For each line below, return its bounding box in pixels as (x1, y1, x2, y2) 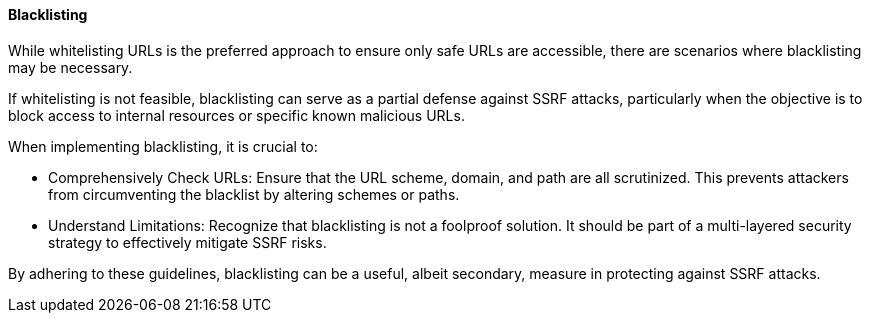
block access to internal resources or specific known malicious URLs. (8, 106, 465, 124)
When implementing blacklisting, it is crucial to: (8, 137, 318, 155)
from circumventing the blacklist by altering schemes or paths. (48, 185, 460, 203)
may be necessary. (8, 58, 133, 76)
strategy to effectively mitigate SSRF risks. (48, 233, 327, 251)
